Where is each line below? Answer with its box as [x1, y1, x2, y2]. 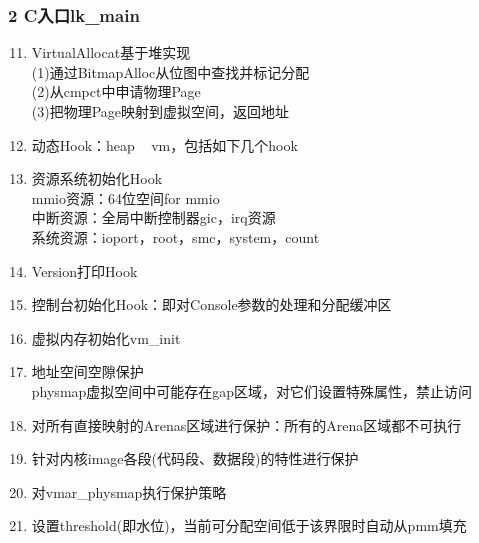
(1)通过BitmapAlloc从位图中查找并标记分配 [31, 61, 310, 82]
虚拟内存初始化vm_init [31, 327, 181, 348]
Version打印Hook [31, 260, 138, 281]
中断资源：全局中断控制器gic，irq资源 [31, 207, 276, 228]
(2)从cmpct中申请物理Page [31, 81, 201, 102]
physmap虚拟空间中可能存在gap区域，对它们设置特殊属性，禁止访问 [31, 380, 473, 401]
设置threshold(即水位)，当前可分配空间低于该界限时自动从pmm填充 [31, 515, 467, 536]
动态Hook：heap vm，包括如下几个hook [31, 134, 298, 155]
